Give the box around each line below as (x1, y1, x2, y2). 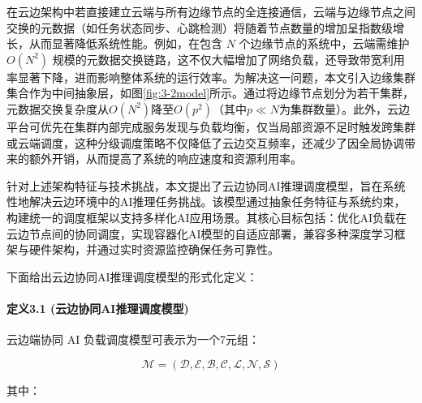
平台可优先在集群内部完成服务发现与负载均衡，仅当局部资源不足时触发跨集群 (6, 118, 416, 135)
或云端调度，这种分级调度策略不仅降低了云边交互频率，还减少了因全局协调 (6, 134, 404, 151)
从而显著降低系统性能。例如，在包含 (28, 35, 222, 52)
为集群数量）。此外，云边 (279, 100, 411, 117)
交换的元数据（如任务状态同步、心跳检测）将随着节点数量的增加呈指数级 (6, 19, 393, 36)
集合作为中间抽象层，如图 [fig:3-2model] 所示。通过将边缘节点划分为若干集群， (6, 84, 415, 101)
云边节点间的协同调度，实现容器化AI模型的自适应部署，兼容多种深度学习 (6, 225, 394, 242)
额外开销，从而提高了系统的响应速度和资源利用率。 (28, 150, 302, 167)
